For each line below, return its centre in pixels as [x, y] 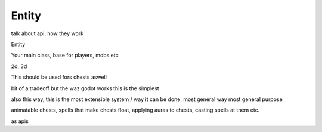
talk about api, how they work [47, 33]
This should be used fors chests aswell [59, 77]
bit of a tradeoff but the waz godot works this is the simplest [85, 88]
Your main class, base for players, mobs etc [65, 55]
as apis [20, 121]
